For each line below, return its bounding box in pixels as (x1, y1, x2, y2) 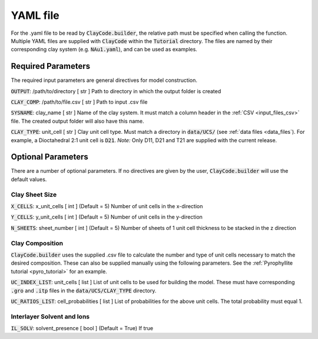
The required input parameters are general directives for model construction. (11, 77, 197, 84)
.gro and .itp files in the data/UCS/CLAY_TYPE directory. (11, 287, 157, 294)
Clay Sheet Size (11, 190, 57, 199)
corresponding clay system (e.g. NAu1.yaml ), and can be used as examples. (11, 46, 197, 53)
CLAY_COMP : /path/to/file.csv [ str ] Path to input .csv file (11, 98, 148, 106)
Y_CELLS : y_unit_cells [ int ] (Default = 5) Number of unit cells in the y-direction (11, 213, 203, 220)
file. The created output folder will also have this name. (11, 117, 144, 124)
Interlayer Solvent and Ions (11, 312, 90, 321)
